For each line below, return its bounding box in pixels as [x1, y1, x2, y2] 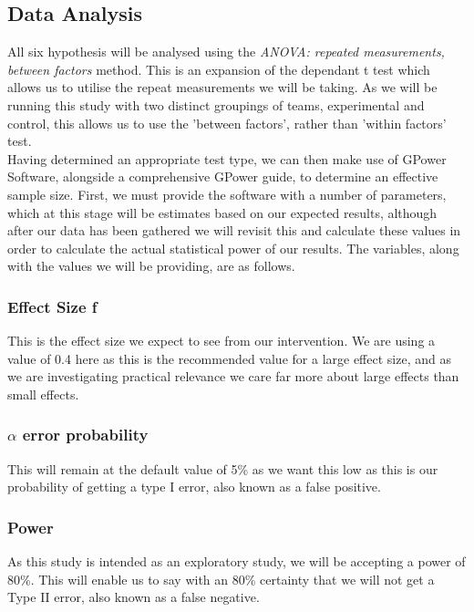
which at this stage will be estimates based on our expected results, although [7, 202, 438, 222]
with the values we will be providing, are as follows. [7, 256, 295, 275]
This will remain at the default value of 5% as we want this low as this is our [7, 459, 438, 478]
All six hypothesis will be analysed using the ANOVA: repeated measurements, [7, 42, 445, 61]
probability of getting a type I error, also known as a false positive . [7, 477, 381, 496]
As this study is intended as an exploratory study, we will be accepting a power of [7, 552, 466, 571]
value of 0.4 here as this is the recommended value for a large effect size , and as [7, 348, 451, 368]
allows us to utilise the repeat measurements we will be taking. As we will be [7, 78, 438, 97]
